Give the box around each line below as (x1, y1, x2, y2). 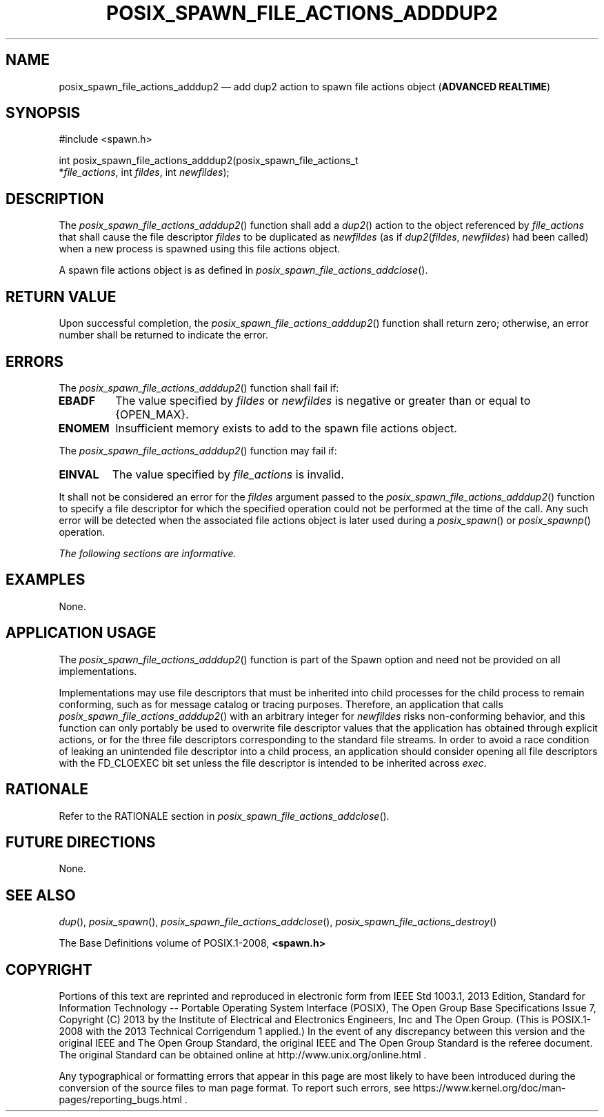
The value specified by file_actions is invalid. (112, 467, 344, 481)
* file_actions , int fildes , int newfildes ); (59, 166, 230, 179)
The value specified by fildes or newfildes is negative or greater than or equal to (115, 393, 531, 407)
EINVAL (59, 467, 99, 481)
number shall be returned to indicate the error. (59, 329, 268, 341)
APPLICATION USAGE (6, 624, 157, 642)
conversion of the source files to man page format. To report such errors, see (59, 1082, 410, 1094)
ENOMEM (58, 421, 110, 435)
